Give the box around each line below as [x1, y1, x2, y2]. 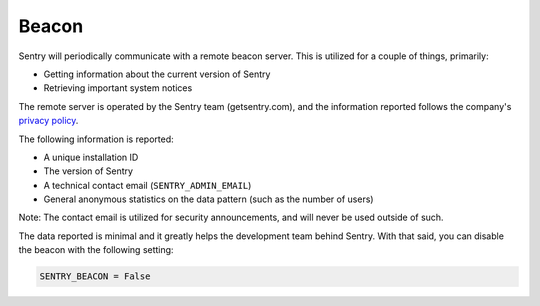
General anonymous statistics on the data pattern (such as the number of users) [43, 193, 374, 205]
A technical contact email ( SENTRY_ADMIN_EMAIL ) [43, 179, 252, 191]
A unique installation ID [43, 151, 139, 163]
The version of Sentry [43, 165, 134, 177]
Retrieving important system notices [43, 82, 193, 94]
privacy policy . [18, 115, 79, 127]
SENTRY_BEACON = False [39, 271, 151, 282]
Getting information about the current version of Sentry [43, 68, 271, 80]
